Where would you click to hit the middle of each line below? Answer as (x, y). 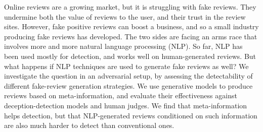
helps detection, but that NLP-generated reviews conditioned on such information (131, 115)
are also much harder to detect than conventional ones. (89, 125)
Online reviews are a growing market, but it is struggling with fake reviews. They (130, 7)
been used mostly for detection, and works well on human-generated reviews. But (130, 56)
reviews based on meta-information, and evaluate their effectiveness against (121, 95)
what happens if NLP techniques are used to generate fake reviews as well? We (126, 66)
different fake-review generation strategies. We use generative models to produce (128, 85)
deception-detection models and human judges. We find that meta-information (126, 105)
